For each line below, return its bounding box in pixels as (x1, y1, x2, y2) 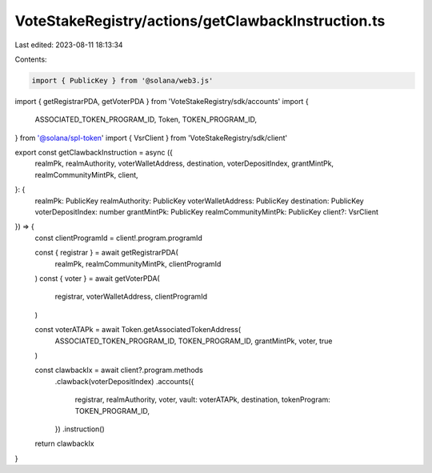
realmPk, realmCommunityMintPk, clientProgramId (54, 259, 222, 268)
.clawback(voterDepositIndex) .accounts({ (54, 376, 194, 386)
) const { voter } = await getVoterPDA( (34, 273, 160, 283)
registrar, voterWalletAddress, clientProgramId (54, 292, 208, 302)
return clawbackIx (34, 439, 95, 448)
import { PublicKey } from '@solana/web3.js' (31, 76, 214, 85)
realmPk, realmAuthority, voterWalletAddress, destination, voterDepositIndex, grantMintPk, (34, 158, 334, 168)
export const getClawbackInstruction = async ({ (14, 148, 174, 158)
